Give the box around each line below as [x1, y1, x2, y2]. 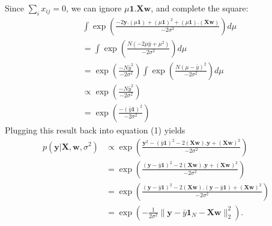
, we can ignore [66, 2, 122, 14]
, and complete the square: [151, 2, 249, 14]
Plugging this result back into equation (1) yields [5, 123, 186, 136]
